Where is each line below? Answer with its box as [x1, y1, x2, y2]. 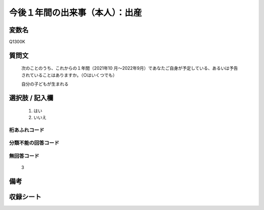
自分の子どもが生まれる [21, 81, 68, 87]
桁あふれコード [9, 127, 44, 134]
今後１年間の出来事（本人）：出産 [9, 7, 142, 18]
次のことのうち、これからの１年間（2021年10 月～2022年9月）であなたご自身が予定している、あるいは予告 [21, 65, 238, 71]
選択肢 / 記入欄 [9, 94, 54, 102]
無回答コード [9, 153, 40, 159]
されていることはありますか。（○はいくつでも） [21, 72, 117, 78]
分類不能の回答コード [9, 139, 60, 146]
